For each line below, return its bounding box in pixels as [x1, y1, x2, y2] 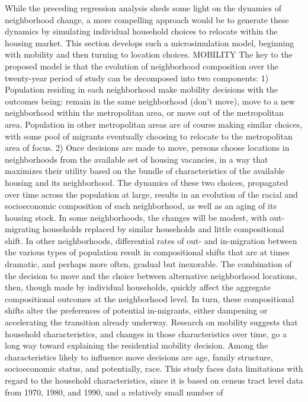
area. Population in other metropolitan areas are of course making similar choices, [5, 118, 303, 130]
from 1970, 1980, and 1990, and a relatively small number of [5, 385, 223, 398]
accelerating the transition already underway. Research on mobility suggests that [5, 316, 298, 328]
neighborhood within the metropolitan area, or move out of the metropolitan [5, 106, 284, 119]
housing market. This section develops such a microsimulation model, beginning [5, 36, 294, 49]
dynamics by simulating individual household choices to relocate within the [5, 25, 278, 37]
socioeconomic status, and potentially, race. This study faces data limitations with [5, 362, 303, 375]
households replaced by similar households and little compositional [42, 223, 284, 235]
